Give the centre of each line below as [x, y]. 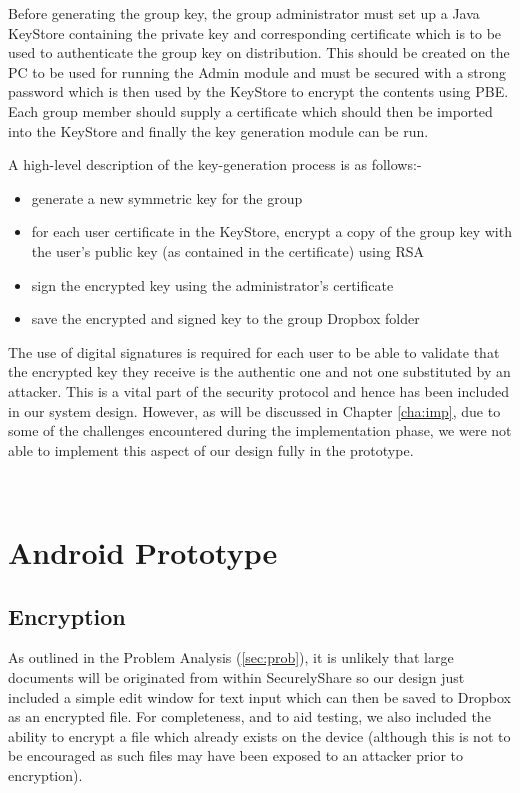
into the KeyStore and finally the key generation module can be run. [218, 130]
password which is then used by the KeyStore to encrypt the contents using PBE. [258, 91]
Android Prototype [143, 552]
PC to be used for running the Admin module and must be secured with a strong [257, 71]
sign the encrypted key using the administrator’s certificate [212, 284]
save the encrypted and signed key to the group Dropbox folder [225, 318]
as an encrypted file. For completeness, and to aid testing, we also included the [249, 716]
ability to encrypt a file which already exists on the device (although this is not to [259, 735]
